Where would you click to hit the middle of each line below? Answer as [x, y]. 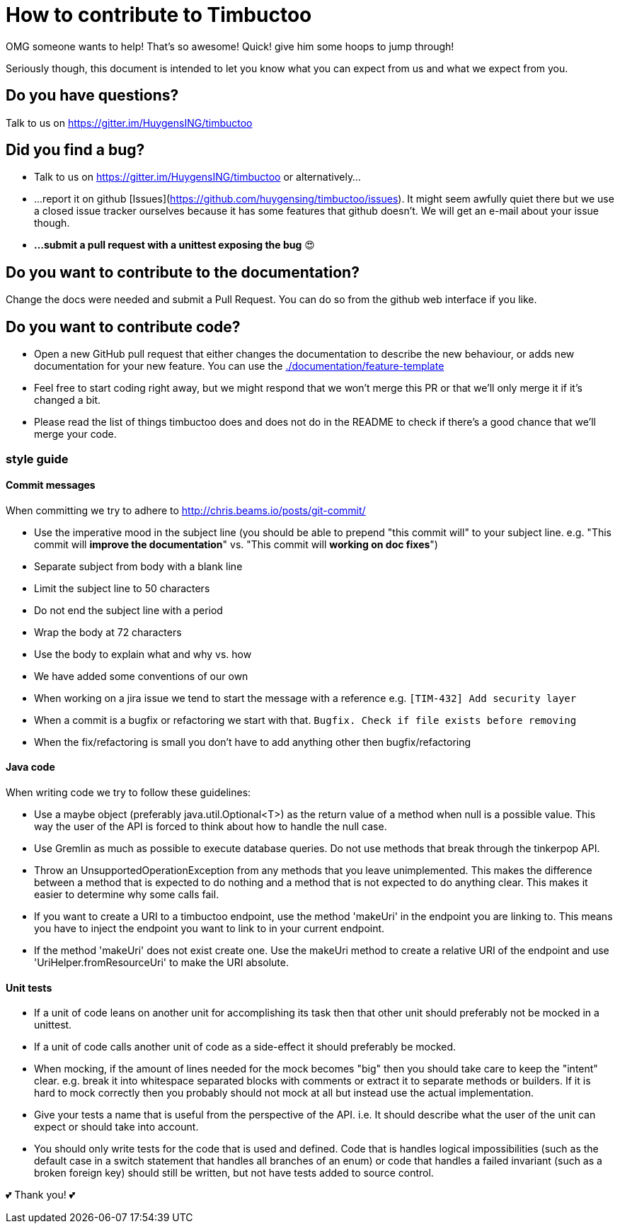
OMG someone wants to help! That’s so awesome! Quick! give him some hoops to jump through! [230, 46]
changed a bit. [68, 400]
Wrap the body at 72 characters [108, 632]
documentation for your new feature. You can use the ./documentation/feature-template [239, 366]
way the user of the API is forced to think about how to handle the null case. [211, 826]
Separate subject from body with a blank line [138, 566]
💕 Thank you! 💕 [41, 1195]
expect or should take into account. [116, 1127]
